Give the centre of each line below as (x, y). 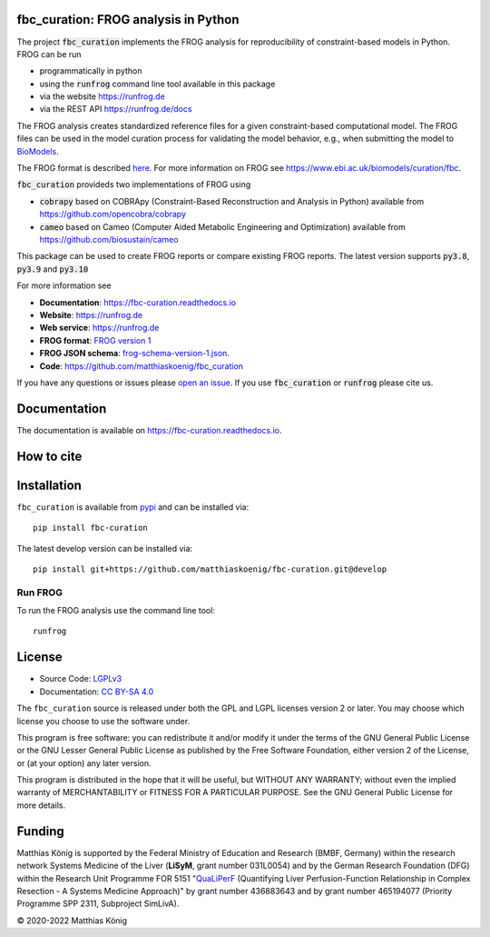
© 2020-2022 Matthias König (72, 920)
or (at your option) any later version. (84, 763)
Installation (49, 485)
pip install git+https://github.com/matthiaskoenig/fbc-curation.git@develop (210, 569)
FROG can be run (49, 54)
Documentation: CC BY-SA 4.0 (97, 692)
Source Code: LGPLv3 (81, 679)
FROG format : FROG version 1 (95, 340)
